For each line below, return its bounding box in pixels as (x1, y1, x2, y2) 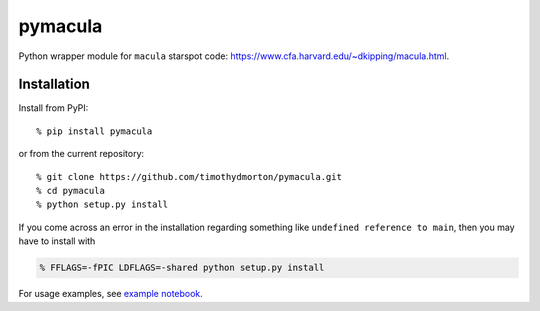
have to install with (18, 235, 96, 247)
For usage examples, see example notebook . (18, 288, 204, 300)
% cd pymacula (36, 185, 105, 197)
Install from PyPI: (18, 102, 89, 114)
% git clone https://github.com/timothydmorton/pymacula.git (36, 171, 342, 182)
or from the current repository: (18, 148, 145, 160)
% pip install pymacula (36, 125, 153, 137)
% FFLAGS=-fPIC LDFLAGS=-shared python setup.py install (39, 262, 325, 274)
